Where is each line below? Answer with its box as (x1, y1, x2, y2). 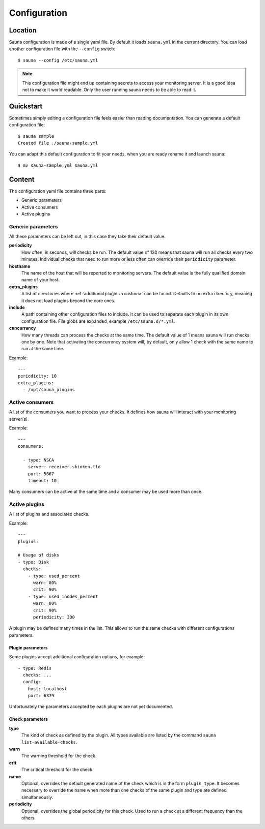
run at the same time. (21, 346, 65, 352)
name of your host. (21, 277, 60, 283)
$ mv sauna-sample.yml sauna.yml (18, 162, 98, 168)
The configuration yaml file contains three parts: (9, 188, 106, 194)
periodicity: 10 (18, 373, 57, 379)
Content (9, 175, 35, 184)
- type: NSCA (23, 457, 54, 462)
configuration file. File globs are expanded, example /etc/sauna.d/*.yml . (21, 318, 176, 324)
